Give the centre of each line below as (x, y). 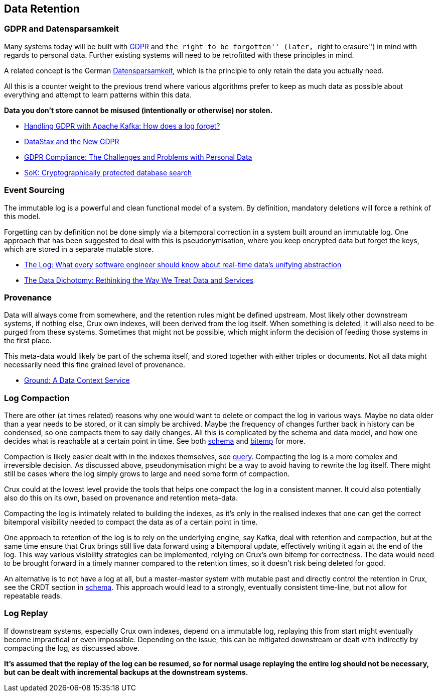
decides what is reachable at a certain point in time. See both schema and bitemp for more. (155, 441)
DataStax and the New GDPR (72, 141)
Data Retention (42, 9)
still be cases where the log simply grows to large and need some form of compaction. (147, 474)
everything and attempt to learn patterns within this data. (98, 94)
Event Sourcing (35, 190)
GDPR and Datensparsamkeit (61, 29)
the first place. (28, 341)
